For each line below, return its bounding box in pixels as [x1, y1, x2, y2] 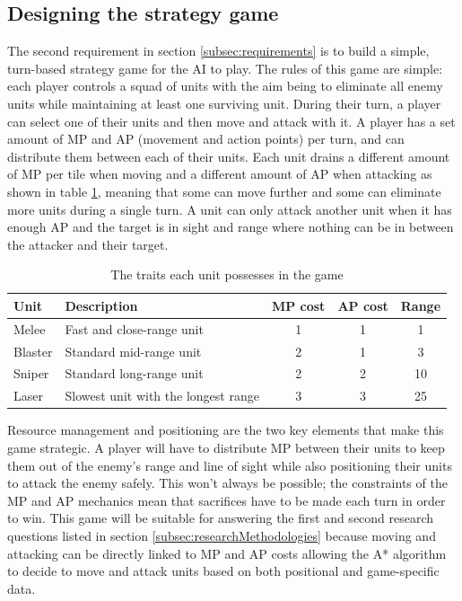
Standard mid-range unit [65, 341, 202, 360]
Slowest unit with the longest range [65, 386, 259, 405]
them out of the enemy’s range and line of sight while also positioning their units [7, 455, 452, 474]
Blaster [13, 341, 53, 360]
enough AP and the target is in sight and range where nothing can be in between [7, 217, 454, 236]
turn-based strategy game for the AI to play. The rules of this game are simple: [7, 58, 443, 77]
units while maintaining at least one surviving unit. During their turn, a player [7, 93, 441, 112]
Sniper [13, 364, 49, 383]
